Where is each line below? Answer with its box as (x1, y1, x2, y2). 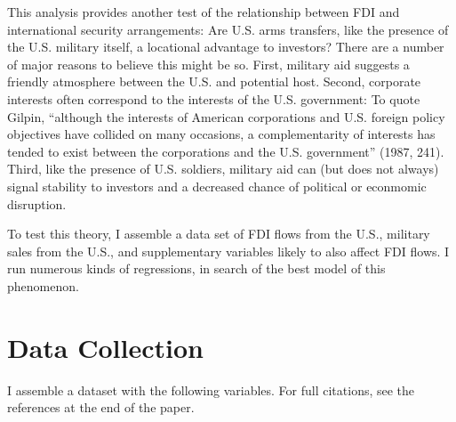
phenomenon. (7, 276, 79, 295)
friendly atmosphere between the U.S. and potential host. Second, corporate (7, 72, 421, 91)
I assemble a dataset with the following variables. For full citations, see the (7, 380, 415, 399)
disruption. (7, 194, 67, 213)
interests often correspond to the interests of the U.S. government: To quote (7, 89, 420, 108)
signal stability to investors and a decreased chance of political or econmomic (7, 176, 427, 195)
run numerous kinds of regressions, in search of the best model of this (7, 259, 386, 278)
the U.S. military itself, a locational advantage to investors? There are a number (7, 37, 444, 56)
